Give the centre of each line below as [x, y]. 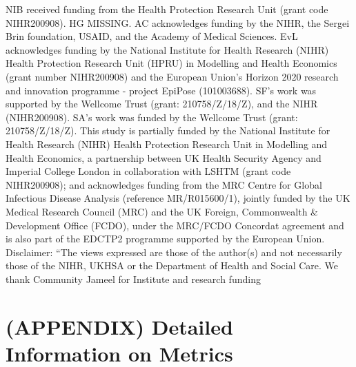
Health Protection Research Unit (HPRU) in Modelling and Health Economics [171, 63]
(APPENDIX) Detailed [119, 326]
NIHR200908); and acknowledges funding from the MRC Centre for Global [164, 184]
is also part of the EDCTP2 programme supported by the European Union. [165, 239]
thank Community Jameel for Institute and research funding [133, 279]
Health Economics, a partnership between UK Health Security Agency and [164, 157]
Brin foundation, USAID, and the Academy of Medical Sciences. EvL [152, 36]
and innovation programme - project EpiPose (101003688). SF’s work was [161, 90]
